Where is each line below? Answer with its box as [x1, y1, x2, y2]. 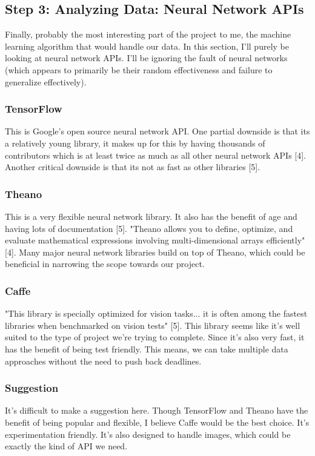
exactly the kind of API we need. [5, 440, 128, 452]
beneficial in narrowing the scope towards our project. [5, 257, 205, 270]
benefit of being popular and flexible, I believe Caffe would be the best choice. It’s [5, 415, 310, 428]
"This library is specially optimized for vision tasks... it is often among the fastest [5, 307, 308, 320]
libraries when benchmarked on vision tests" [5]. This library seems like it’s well [5, 319, 300, 331]
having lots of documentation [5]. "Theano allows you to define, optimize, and [5, 222, 293, 234]
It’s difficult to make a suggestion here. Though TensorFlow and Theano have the [5, 404, 308, 417]
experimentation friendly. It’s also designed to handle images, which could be [5, 428, 291, 440]
